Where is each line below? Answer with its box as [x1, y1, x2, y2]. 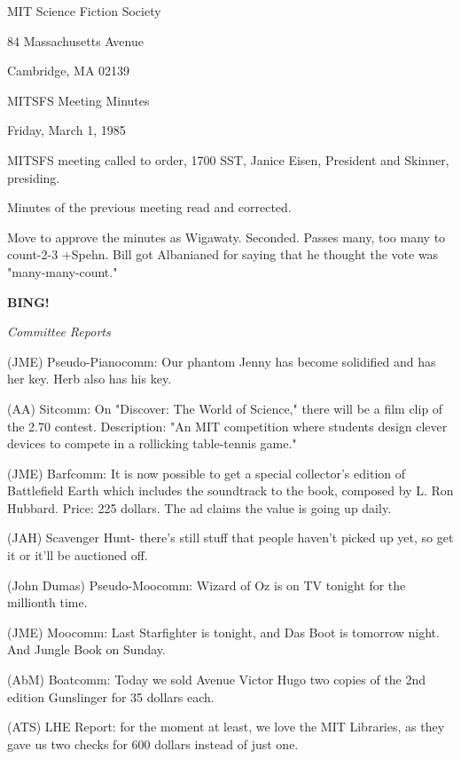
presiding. [7, 168, 60, 186]
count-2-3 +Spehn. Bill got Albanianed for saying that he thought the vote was [7, 245, 439, 264]
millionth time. [7, 593, 88, 612]
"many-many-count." [7, 262, 118, 281]
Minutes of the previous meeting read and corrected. [7, 198, 292, 217]
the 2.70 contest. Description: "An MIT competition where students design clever [7, 416, 448, 435]
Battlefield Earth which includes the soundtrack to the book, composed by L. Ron [7, 481, 454, 500]
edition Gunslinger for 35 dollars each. [7, 687, 215, 706]
